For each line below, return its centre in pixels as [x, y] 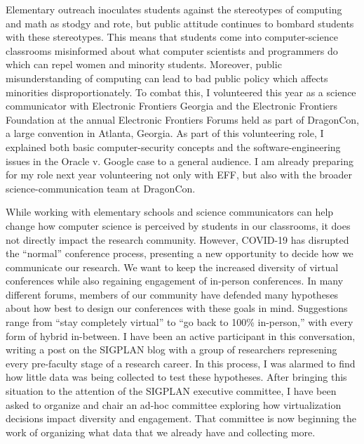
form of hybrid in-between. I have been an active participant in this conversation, [181, 335]
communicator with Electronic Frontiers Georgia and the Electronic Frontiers [172, 106]
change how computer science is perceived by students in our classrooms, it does [178, 225]
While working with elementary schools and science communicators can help [170, 212]
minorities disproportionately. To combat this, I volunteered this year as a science [181, 92]
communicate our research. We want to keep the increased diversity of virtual [172, 267]
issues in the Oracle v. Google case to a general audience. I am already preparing [180, 161]
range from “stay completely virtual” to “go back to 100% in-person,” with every [180, 322]
